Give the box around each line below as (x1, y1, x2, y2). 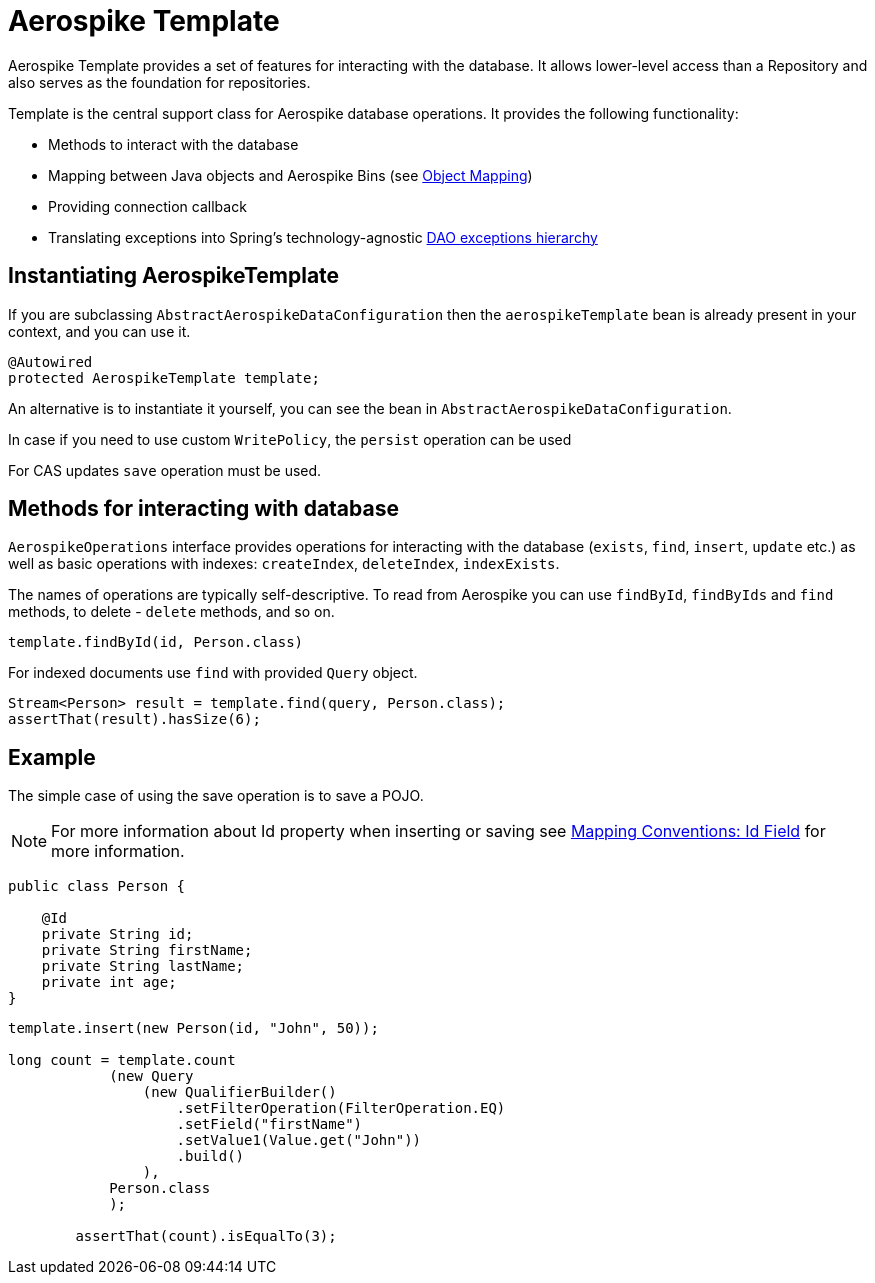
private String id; (41, 926, 194, 943)
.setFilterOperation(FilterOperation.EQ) (176, 1100, 506, 1117)
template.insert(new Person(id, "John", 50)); (8, 1020, 379, 1037)
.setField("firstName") (176, 1116, 363, 1133)
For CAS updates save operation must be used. (8, 461, 322, 479)
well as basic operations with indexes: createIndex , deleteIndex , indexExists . (8, 555, 560, 573)
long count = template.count (8, 1052, 236, 1069)
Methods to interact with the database (48, 135, 299, 153)
